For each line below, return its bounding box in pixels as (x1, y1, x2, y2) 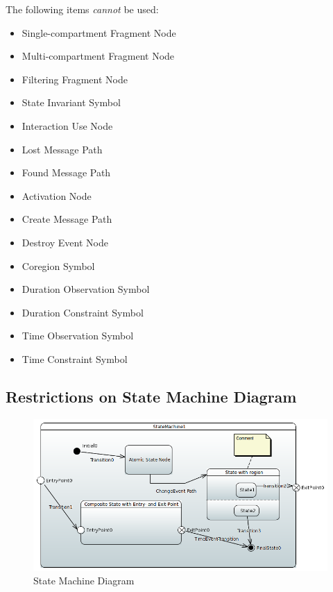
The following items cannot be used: (6, 2, 159, 16)
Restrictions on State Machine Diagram (6, 385, 297, 407)
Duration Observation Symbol (22, 282, 150, 296)
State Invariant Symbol (22, 95, 121, 110)
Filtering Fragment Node (22, 71, 128, 86)
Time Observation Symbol (22, 328, 134, 343)
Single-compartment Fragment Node (22, 25, 176, 40)
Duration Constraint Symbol (22, 305, 144, 319)
